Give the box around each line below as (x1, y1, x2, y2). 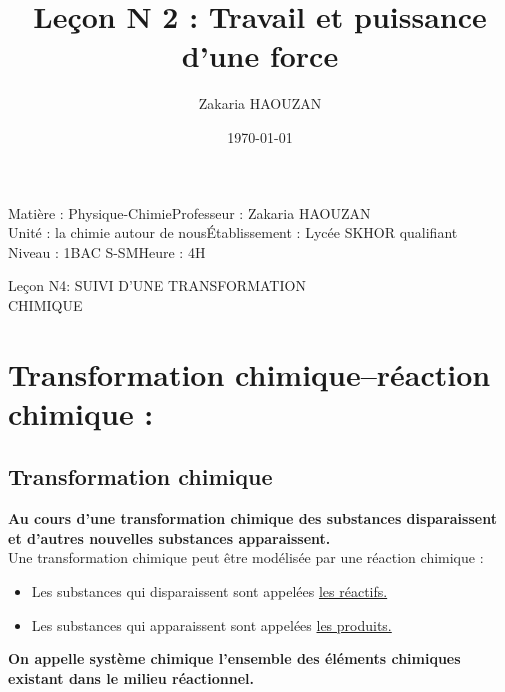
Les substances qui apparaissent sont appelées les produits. (31, 614, 392, 635)
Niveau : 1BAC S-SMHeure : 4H (8, 241, 206, 262)
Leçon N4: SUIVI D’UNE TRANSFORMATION (8, 275, 306, 296)
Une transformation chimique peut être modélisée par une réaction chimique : (8, 547, 484, 568)
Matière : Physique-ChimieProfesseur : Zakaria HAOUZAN (8, 202, 371, 223)
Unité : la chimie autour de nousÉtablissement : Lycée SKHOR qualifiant (8, 222, 458, 243)
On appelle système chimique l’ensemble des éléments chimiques (8, 648, 461, 669)
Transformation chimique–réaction (8, 353, 491, 394)
